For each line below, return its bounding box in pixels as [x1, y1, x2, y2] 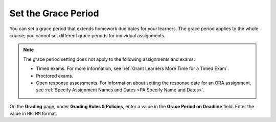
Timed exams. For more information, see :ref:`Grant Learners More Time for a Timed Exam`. [36, 65, 229, 71]
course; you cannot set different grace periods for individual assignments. [9, 32, 166, 38]
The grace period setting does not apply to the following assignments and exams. [23, 56, 195, 62]
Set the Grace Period [9, 8, 99, 19]
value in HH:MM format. [9, 110, 57, 117]
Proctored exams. [36, 72, 74, 79]
